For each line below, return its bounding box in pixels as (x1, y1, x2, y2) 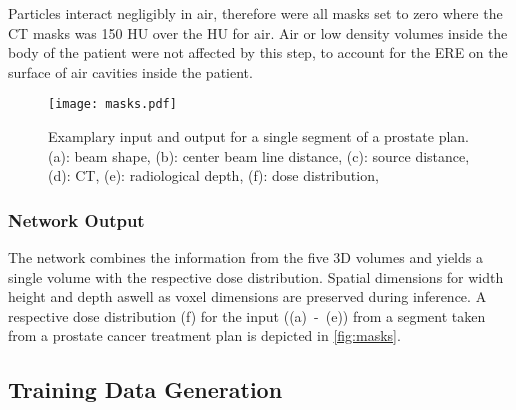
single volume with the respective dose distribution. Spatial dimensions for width (8, 266, 504, 287)
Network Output (8, 207, 145, 232)
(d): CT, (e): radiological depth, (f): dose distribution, (48, 165, 379, 186)
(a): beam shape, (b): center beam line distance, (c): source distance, (48, 145, 470, 166)
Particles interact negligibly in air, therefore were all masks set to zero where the (8, 3, 503, 23)
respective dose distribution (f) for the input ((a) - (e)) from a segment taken (8, 305, 486, 326)
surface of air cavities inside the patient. (8, 61, 253, 82)
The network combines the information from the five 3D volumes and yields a (8, 247, 483, 268)
